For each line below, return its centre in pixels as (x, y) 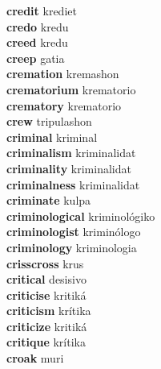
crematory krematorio (64, 105)
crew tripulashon (49, 121)
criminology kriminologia (72, 247)
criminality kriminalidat (69, 168)
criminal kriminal (52, 137)
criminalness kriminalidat (73, 184)
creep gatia (36, 58)
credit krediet (42, 10)
